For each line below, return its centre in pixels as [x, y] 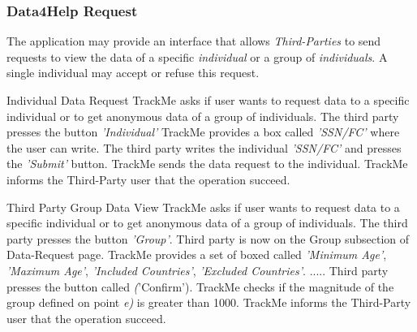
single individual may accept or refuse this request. [133, 73]
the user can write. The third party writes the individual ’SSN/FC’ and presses [204, 147]
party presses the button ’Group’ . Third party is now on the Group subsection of [208, 238]
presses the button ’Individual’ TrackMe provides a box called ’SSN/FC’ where [203, 132]
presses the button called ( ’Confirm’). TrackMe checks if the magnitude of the [200, 286]
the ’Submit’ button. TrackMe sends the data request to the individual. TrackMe [207, 164]
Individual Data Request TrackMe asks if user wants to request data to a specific [208, 100]
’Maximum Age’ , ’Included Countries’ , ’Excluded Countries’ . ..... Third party [198, 270]
